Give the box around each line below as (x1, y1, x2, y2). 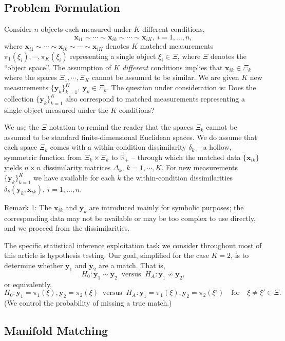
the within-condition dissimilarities (123, 172, 233, 183)
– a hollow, (197, 142, 232, 152)
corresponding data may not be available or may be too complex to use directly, (4, 212, 256, 223)
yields (4, 162, 22, 173)
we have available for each (33, 172, 115, 183)
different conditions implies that (122, 62, 223, 72)
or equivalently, (4, 278, 52, 289)
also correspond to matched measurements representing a (65, 93, 245, 104)
